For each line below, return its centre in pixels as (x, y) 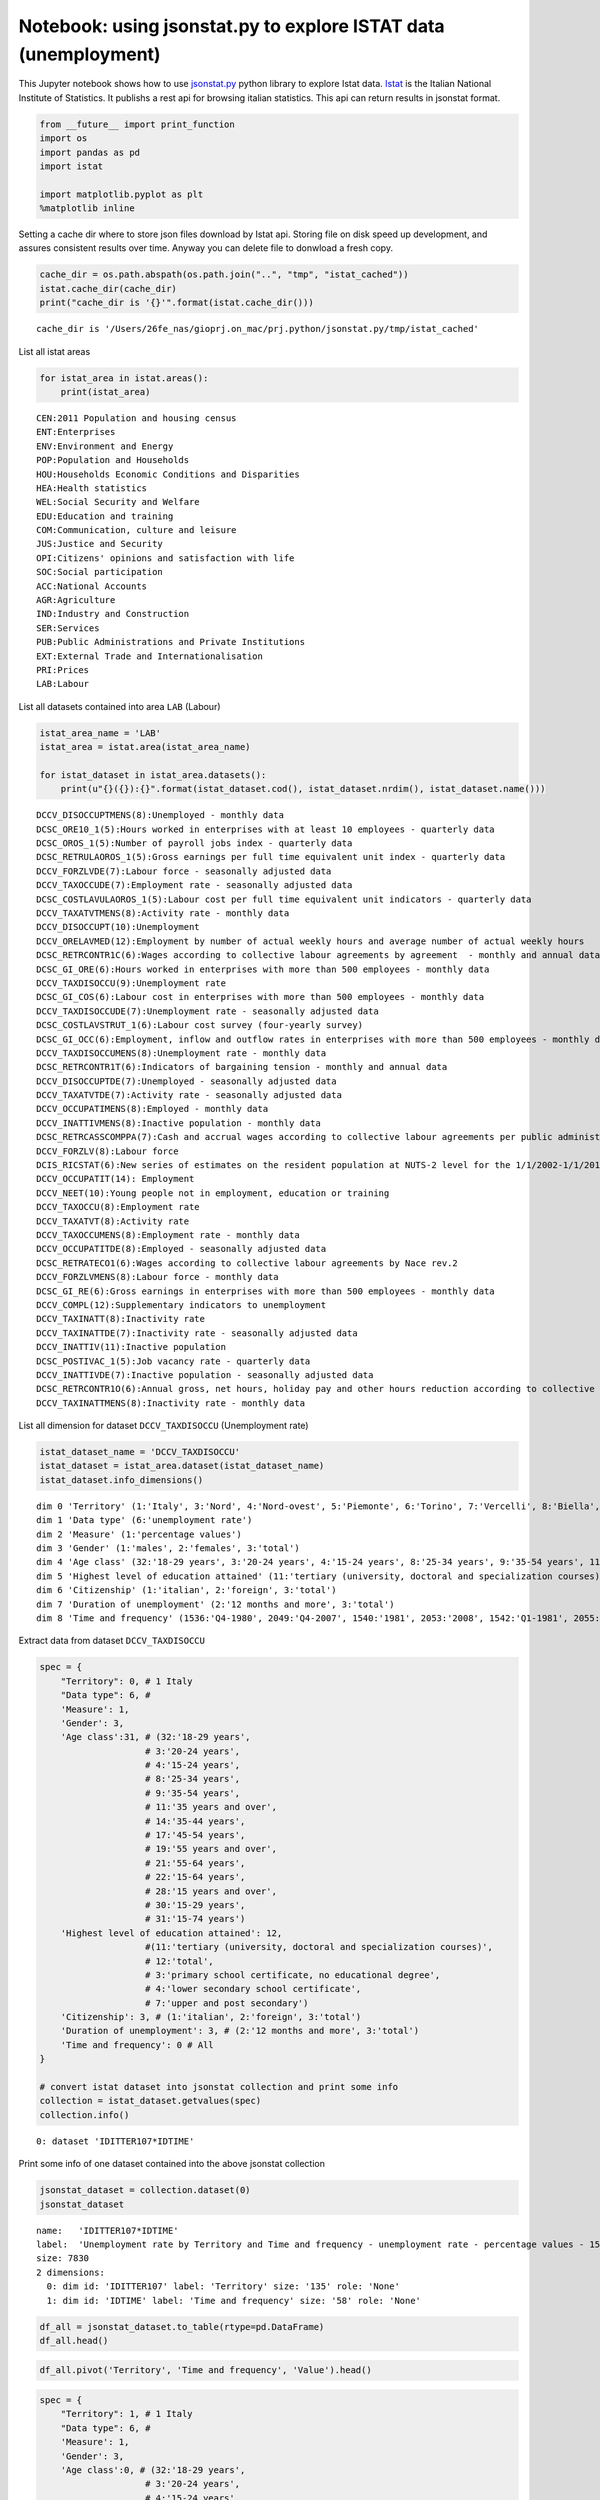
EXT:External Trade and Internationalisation (150, 656)
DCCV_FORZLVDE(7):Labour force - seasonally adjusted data (184, 871)
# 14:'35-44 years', (195, 1821)
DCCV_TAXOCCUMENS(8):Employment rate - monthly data (168, 1235)
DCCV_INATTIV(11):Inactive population (131, 1347)
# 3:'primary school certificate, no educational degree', (293, 1974)
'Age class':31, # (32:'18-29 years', (155, 1737)
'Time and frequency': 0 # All (137, 2044)
